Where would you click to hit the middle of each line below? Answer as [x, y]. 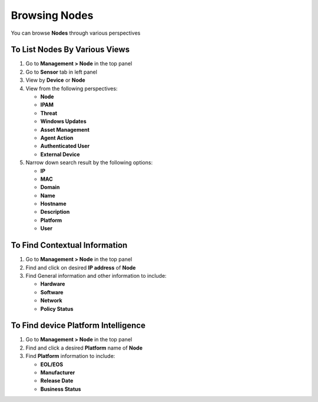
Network [51, 301]
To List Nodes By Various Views [70, 50]
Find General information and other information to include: [96, 275]
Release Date [57, 381]
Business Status [61, 389]
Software [52, 292]
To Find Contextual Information [69, 245]
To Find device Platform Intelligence [78, 326]
